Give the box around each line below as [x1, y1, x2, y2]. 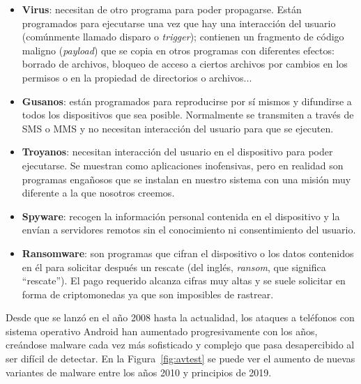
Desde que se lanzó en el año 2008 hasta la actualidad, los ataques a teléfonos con [6, 310, 355, 325]
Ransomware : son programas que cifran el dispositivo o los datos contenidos [22, 245, 354, 260]
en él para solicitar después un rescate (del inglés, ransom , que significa [22, 259, 326, 274]
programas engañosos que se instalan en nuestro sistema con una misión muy [22, 171, 351, 186]
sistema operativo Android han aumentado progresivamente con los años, [6, 323, 318, 338]
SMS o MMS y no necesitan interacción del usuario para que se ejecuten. [22, 121, 334, 135]
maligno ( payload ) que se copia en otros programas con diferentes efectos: [22, 43, 335, 57]
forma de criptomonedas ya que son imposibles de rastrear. [22, 286, 274, 301]
